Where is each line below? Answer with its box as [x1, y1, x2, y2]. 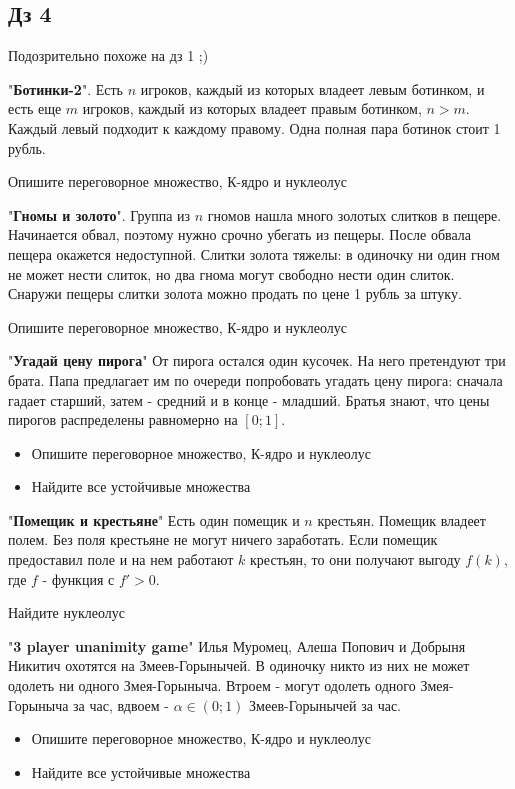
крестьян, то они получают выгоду [250, 549, 461, 570]
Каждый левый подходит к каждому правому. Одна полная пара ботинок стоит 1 [8, 117, 501, 138]
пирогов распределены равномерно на [8, 409, 238, 430]
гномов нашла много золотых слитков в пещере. [207, 204, 502, 225]
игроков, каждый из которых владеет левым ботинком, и [140, 78, 485, 99]
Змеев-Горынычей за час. [249, 694, 402, 715]
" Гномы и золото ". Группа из [8, 204, 191, 225]
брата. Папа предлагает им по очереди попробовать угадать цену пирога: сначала [8, 369, 503, 390]
